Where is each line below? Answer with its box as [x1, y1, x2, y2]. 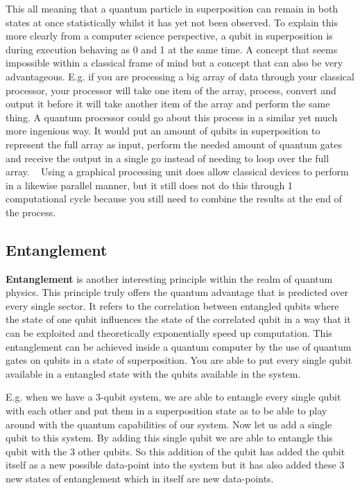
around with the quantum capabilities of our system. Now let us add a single [6, 417, 332, 431]
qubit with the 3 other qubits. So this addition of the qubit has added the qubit [6, 444, 345, 458]
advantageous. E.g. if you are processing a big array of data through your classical [6, 69, 354, 83]
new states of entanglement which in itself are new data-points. [6, 471, 274, 486]
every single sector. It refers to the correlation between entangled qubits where [6, 298, 339, 313]
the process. [6, 204, 56, 219]
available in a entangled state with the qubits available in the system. [6, 366, 301, 380]
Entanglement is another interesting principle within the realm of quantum [6, 271, 333, 286]
